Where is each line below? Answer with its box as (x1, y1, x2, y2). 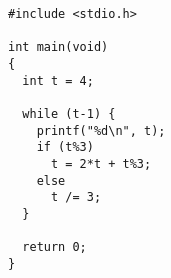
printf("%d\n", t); (36, 123, 166, 138)
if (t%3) (36, 140, 94, 155)
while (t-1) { (22, 106, 116, 121)
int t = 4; (22, 73, 94, 88)
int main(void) (8, 40, 109, 55)
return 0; (22, 240, 87, 255)
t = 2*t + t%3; (50, 156, 152, 171)
